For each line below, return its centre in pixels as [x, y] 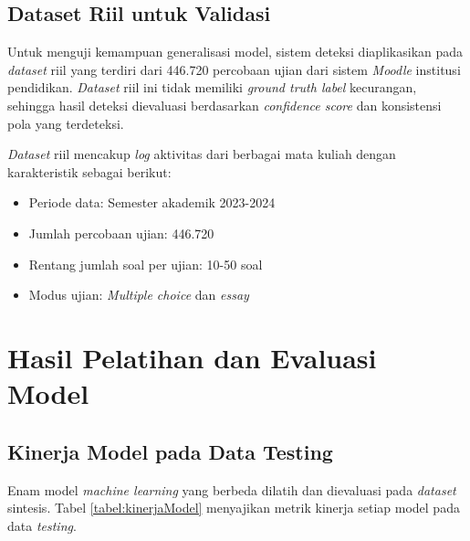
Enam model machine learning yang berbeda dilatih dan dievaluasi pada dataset [232, 489]
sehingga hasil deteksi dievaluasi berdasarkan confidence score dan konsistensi [225, 105]
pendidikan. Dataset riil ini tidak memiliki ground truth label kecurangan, [212, 87]
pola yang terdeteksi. [66, 123]
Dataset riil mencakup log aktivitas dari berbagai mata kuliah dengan [202, 154]
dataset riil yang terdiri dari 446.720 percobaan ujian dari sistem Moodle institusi [234, 69]
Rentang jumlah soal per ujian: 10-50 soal [146, 264]
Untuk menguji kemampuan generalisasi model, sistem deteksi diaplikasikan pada [235, 52]
